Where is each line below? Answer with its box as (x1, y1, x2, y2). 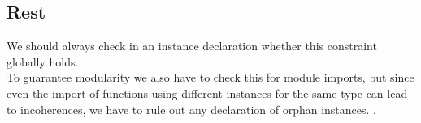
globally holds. (7, 53, 79, 70)
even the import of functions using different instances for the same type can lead (7, 84, 408, 101)
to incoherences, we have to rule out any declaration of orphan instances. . (7, 100, 376, 117)
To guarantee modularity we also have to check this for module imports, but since (7, 69, 414, 86)
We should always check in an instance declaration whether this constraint (7, 37, 377, 54)
